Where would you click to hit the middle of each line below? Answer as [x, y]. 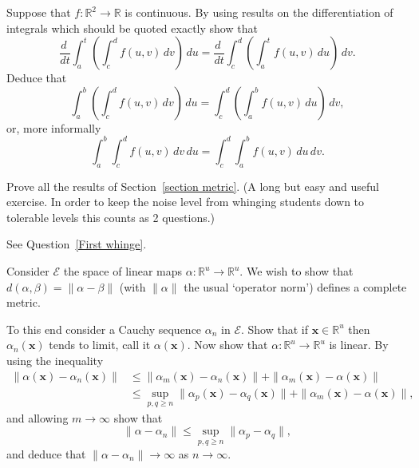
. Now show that [227, 345]
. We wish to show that [296, 271]
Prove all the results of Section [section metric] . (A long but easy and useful [193, 186]
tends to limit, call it [100, 345]
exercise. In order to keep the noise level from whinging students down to [186, 202]
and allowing [38, 417]
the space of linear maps [123, 271]
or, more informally [54, 127]
